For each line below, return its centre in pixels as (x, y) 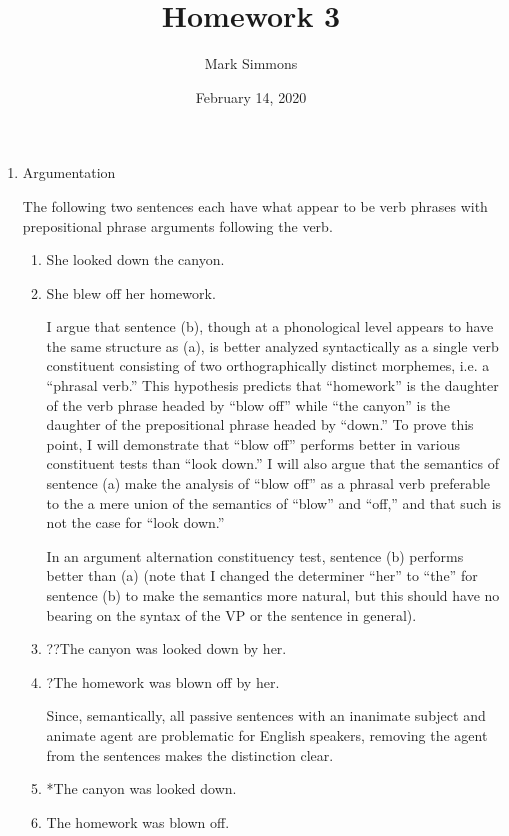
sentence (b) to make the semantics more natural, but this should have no (273, 595)
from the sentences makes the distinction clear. (190, 754)
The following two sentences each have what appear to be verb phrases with (255, 205)
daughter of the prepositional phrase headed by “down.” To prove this (260, 424)
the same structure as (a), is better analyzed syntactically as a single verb (272, 345)
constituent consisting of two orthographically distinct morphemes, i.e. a (268, 365)
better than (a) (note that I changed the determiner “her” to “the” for (262, 575)
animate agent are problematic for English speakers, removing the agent (267, 734)
